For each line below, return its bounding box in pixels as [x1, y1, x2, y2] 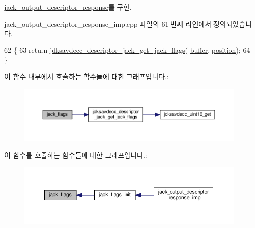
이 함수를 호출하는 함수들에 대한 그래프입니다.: [4, 149, 147, 160]
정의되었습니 [213, 18, 252, 29]
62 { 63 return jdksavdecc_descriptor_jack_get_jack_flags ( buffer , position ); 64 [4, 45, 250, 55]
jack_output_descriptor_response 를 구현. [4, 2, 132, 12]
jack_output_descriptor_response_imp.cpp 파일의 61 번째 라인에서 [4, 18, 212, 29]
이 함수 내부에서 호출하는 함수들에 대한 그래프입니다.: [4, 71, 169, 81]
